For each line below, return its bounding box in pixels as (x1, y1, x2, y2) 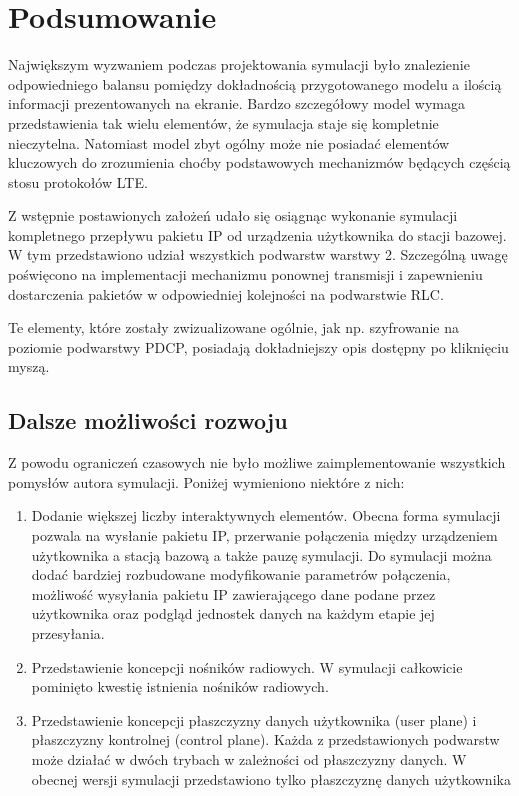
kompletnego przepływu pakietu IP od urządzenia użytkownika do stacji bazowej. (8, 224, 507, 245)
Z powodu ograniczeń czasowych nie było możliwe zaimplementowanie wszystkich (8, 452, 506, 473)
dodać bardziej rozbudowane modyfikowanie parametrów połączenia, (31, 564, 451, 585)
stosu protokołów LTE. (8, 171, 148, 192)
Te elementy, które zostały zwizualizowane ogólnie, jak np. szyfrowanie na (8, 317, 459, 338)
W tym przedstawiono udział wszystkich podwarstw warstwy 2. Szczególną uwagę (8, 244, 508, 265)
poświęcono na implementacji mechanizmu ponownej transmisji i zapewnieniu (8, 264, 483, 285)
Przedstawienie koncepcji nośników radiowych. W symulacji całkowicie (31, 656, 463, 677)
